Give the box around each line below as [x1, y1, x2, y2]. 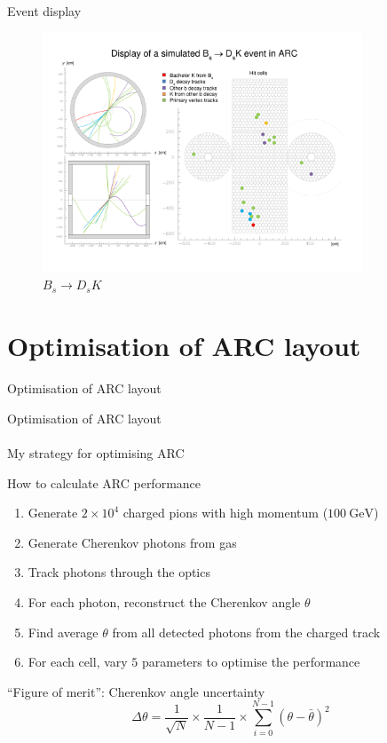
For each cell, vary [28, 652, 128, 671]
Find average [28, 622, 99, 641]
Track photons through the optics [28, 563, 210, 581]
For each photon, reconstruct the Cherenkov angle [28, 592, 301, 611]
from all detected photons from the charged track [112, 622, 381, 641]
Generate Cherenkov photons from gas [28, 533, 237, 551]
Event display [7, 2, 82, 20]
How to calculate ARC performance [7, 473, 201, 492]
